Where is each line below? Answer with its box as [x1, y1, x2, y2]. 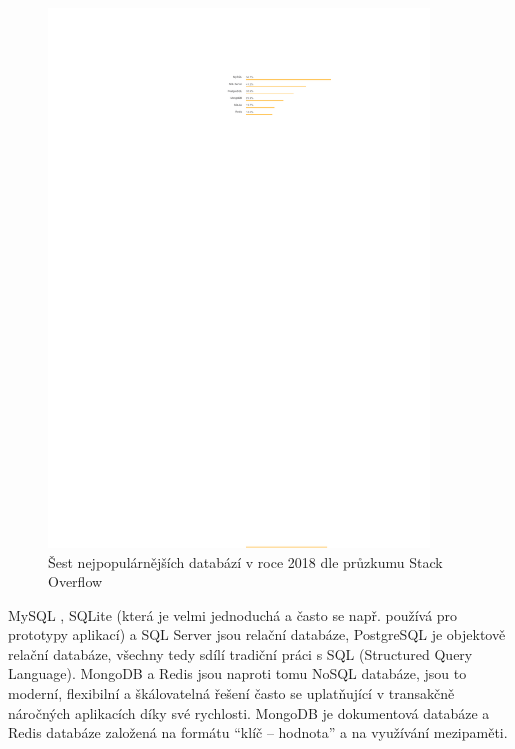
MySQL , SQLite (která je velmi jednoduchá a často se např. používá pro [8, 604, 458, 625]
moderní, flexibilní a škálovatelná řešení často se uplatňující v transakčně [8, 683, 455, 704]
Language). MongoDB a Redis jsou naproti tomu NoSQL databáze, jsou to [8, 663, 467, 684]
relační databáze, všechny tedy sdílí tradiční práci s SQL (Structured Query [8, 643, 473, 664]
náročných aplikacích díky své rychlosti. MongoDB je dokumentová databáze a [8, 702, 490, 723]
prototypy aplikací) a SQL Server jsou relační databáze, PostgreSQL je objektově [8, 624, 506, 645]
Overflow [48, 571, 103, 592]
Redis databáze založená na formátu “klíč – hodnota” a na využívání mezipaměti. [8, 722, 508, 743]
